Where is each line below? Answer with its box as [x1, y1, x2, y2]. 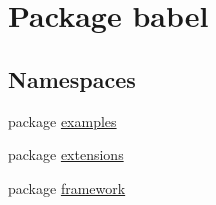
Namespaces [8, 63, 136, 94]
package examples [8, 110, 117, 131]
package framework [8, 177, 126, 198]
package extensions [8, 144, 124, 165]
